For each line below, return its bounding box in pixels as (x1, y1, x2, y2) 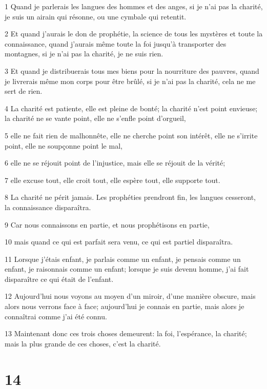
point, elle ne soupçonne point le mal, (5, 140, 122, 151)
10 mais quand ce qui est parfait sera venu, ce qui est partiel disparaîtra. (5, 236, 233, 247)
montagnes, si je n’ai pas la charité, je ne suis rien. (5, 48, 163, 59)
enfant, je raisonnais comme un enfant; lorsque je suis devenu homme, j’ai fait (5, 263, 249, 274)
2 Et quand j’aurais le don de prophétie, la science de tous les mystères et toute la (5, 28, 263, 39)
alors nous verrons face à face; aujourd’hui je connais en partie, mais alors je (5, 301, 244, 312)
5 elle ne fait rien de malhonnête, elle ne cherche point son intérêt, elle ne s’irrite (5, 130, 258, 140)
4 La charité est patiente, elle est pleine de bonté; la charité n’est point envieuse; (5, 103, 258, 113)
